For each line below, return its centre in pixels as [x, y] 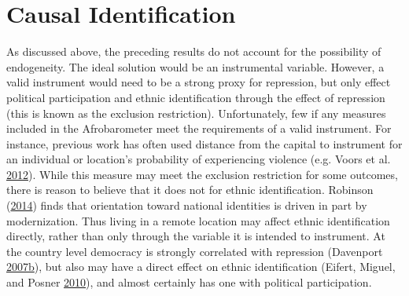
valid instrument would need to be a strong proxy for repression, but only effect [199, 82]
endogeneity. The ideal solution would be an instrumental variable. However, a [195, 66]
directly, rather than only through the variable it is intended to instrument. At [196, 236]
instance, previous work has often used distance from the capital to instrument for [204, 143]
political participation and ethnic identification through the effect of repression [196, 97]
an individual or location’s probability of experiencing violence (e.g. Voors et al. [199, 159]
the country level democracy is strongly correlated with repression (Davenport [195, 251]
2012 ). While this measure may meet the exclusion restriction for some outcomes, [202, 174]
